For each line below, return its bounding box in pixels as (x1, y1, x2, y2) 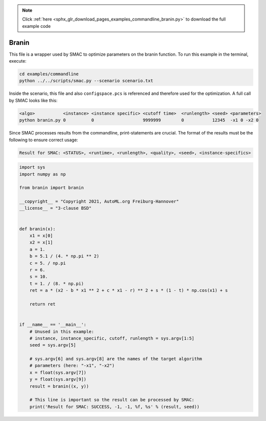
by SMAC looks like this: (9, 97, 58, 103)
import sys (19, 164, 45, 170)
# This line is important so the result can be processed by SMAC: (29, 397, 195, 403)
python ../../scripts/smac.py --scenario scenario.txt (19, 78, 153, 84)
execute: (9, 58, 27, 64)
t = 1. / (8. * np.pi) (29, 281, 84, 286)
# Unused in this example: (29, 329, 95, 334)
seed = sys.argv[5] (29, 342, 77, 348)
